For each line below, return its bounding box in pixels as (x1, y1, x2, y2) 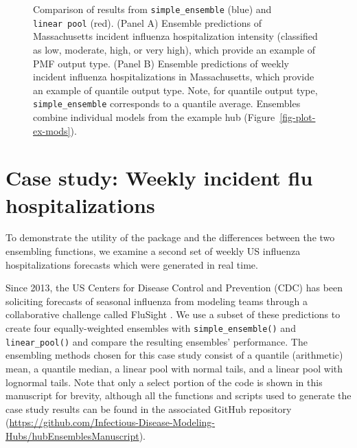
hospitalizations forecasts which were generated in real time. (5, 257, 258, 271)
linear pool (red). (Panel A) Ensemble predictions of (33, 15, 262, 30)
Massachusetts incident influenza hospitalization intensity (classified (33, 29, 318, 43)
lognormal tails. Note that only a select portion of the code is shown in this (5, 374, 323, 389)
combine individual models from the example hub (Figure (33, 109, 275, 124)
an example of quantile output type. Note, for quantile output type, (33, 82, 318, 97)
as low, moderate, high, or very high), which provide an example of (33, 42, 315, 56)
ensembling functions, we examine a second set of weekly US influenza (5, 244, 301, 258)
